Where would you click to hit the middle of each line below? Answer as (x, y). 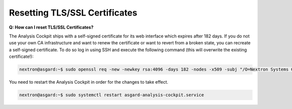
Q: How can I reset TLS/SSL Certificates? (51, 27)
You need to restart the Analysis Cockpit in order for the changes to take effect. (89, 82)
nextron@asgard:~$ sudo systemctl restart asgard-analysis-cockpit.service (112, 95)
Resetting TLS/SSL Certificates (73, 13)
